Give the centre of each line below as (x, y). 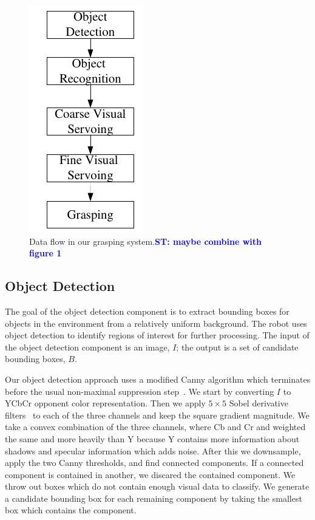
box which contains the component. (71, 510)
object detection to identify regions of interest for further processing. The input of (157, 335)
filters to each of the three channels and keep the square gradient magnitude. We (157, 415)
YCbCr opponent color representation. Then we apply (105, 403)
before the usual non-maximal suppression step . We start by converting (140, 391)
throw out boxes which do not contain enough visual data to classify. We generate (157, 486)
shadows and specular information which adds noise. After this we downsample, (153, 450)
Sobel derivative (259, 403)
